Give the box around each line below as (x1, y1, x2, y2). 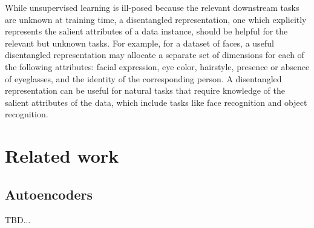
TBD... (5, 213, 31, 226)
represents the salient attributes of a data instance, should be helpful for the (5, 25, 288, 37)
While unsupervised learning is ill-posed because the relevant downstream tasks (5, 1, 299, 13)
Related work (5, 143, 119, 168)
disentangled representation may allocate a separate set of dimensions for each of (5, 48, 304, 61)
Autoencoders (5, 184, 93, 203)
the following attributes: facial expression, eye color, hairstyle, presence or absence (5, 60, 310, 73)
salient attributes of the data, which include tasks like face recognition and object (5, 96, 307, 108)
